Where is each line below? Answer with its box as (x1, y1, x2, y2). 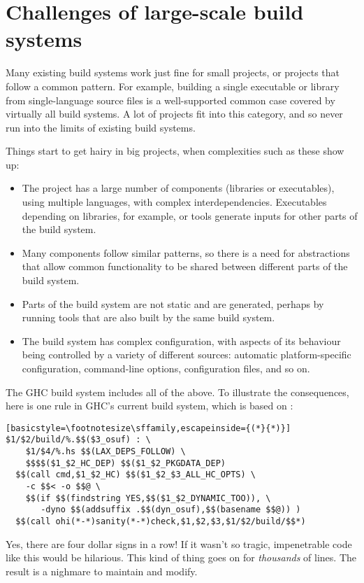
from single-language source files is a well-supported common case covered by (6, 92, 335, 107)
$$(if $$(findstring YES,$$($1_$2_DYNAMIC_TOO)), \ (25, 493, 271, 503)
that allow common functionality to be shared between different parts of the (22, 259, 348, 274)
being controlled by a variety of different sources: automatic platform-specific (22, 347, 351, 362)
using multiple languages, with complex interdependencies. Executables (22, 195, 327, 209)
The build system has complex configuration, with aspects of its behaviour (22, 333, 341, 348)
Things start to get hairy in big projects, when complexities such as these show (6, 143, 344, 158)
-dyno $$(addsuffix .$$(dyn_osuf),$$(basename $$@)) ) (41, 505, 301, 515)
